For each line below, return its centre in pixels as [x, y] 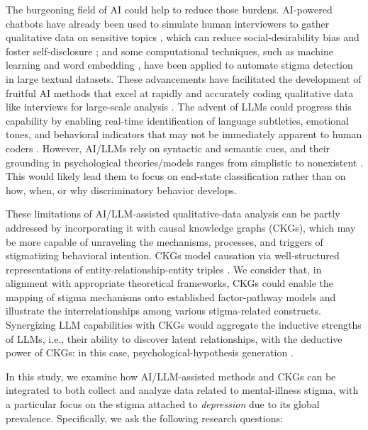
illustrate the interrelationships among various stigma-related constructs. [163, 311]
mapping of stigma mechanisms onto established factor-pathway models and [171, 296]
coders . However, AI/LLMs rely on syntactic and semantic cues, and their [168, 148]
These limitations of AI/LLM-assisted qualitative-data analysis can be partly [173, 214]
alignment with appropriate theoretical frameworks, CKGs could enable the [170, 283]
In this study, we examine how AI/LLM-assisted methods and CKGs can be [171, 376]
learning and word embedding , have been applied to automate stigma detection [179, 65]
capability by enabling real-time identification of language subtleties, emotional [178, 120]
